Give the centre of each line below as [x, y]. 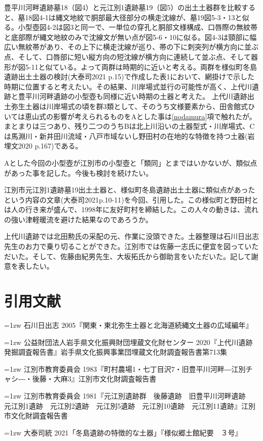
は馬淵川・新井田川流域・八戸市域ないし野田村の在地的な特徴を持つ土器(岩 [129, 136]
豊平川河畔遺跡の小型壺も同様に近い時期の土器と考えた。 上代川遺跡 [133, 96]
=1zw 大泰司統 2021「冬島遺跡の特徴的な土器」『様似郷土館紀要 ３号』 [123, 432]
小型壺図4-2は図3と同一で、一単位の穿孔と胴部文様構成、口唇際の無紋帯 [138, 27]
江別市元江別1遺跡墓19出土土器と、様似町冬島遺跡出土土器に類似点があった [130, 190]
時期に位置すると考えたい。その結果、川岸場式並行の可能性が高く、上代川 [128, 86]
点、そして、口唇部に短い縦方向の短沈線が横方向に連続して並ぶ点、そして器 [131, 56]
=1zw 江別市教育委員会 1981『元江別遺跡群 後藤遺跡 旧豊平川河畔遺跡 [125, 395]
